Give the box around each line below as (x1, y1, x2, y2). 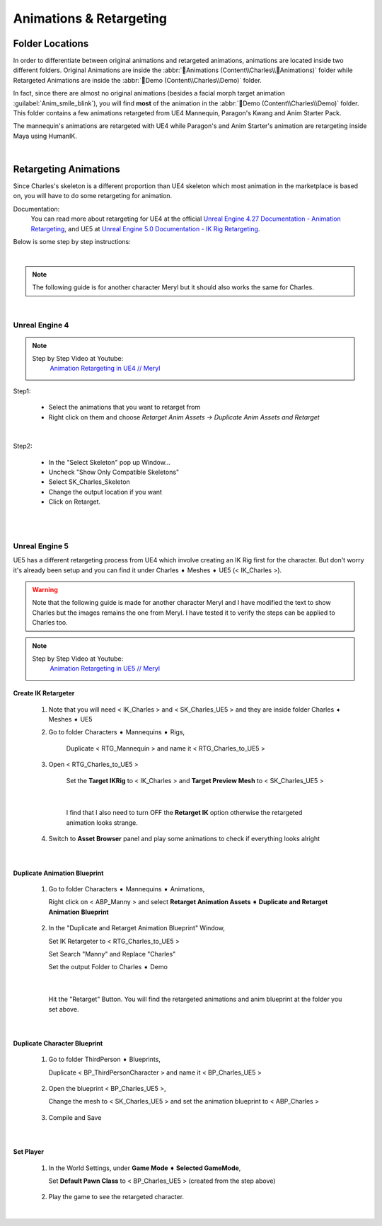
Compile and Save (48, 1113, 102, 1121)
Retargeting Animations (13, 163, 120, 175)
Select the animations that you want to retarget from (48, 403, 201, 412)
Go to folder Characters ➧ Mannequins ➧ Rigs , (48, 728, 185, 736)
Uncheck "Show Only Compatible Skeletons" (48, 468, 180, 477)
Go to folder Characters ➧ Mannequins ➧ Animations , (48, 884, 205, 893)
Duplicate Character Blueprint (13, 1039, 103, 1047)
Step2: (13, 442, 33, 451)
